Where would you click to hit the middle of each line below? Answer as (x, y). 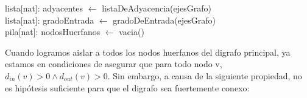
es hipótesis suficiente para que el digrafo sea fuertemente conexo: (127, 87)
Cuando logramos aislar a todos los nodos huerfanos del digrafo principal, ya (148, 52)
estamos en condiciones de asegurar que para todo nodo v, (114, 64)
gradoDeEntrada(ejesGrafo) (164, 20)
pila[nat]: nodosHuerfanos (53, 32)
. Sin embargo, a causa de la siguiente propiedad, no (205, 75)
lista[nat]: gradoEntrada (50, 20)
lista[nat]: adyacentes (44, 8)
